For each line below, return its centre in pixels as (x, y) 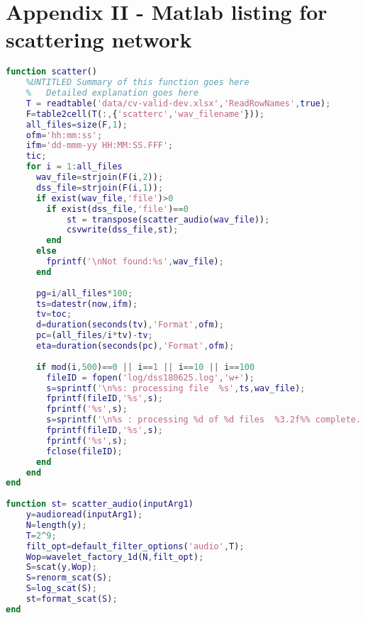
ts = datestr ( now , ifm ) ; (87, 304)
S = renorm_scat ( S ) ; (69, 578)
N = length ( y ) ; (56, 525)
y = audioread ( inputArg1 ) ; (84, 515)
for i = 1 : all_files (74, 167)
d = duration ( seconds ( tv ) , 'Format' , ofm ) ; (130, 325)
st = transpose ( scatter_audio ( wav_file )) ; (168, 219)
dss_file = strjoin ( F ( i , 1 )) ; (100, 187)
